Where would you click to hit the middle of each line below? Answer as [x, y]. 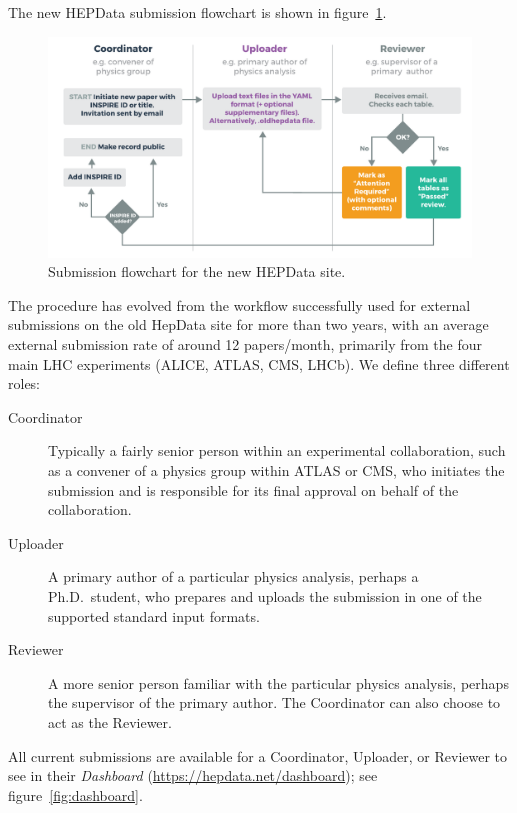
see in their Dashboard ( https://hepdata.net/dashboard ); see [193, 775]
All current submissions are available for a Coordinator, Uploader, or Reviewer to [258, 755]
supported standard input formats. [154, 615]
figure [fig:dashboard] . [75, 794]
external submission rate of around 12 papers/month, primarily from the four [245, 344]
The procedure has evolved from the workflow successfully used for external [239, 304]
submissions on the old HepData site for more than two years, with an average [248, 324]
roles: [24, 383]
